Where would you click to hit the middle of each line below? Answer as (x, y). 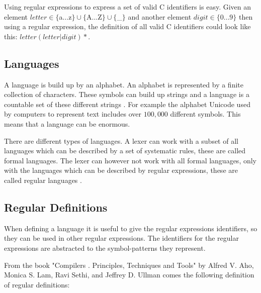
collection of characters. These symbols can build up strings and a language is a (127, 94)
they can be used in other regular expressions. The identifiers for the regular (121, 238)
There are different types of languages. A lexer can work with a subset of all (121, 140)
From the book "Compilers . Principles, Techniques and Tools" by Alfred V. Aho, (129, 265)
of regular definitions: (37, 284)
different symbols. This (205, 114)
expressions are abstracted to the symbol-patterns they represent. (105, 248)
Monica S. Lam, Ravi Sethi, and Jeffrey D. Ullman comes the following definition (129, 275)
